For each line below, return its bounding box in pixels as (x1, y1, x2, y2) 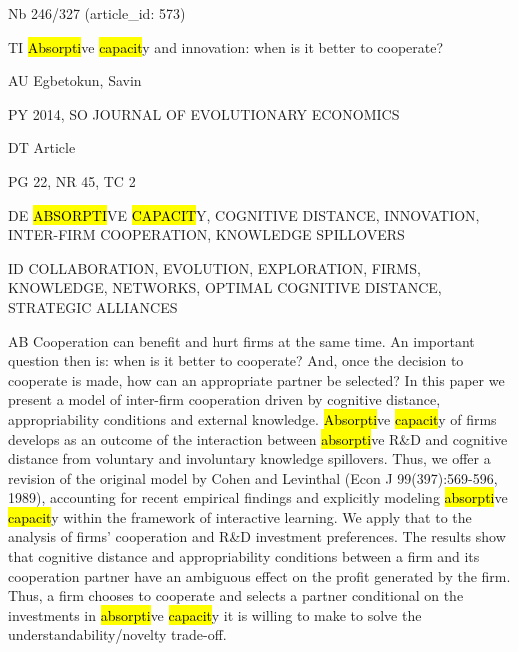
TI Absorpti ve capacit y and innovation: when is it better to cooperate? (8, 36, 444, 57)
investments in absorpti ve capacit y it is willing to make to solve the (8, 604, 422, 625)
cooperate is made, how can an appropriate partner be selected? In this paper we (8, 369, 505, 390)
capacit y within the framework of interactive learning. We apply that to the (8, 506, 472, 527)
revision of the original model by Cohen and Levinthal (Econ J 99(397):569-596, (8, 467, 498, 488)
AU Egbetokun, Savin (8, 70, 142, 91)
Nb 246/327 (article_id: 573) (8, 3, 186, 23)
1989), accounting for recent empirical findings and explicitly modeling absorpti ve (8, 487, 508, 508)
